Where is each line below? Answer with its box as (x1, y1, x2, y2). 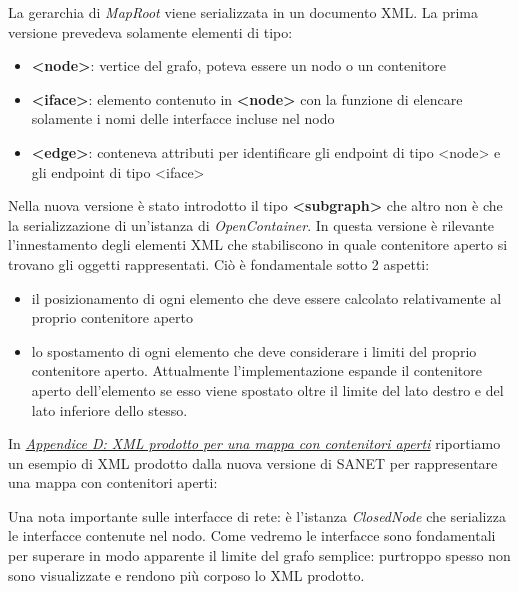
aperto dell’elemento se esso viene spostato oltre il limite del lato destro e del (31, 379, 504, 400)
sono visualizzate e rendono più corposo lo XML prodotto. (8, 564, 365, 585)
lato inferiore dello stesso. (31, 399, 188, 420)
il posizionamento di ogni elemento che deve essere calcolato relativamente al (31, 287, 502, 308)
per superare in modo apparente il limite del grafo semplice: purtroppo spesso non (8, 545, 511, 566)
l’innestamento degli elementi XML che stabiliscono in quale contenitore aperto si (8, 234, 508, 255)
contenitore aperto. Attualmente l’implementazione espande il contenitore (31, 360, 482, 381)
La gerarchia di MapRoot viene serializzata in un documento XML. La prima (8, 2, 478, 22)
